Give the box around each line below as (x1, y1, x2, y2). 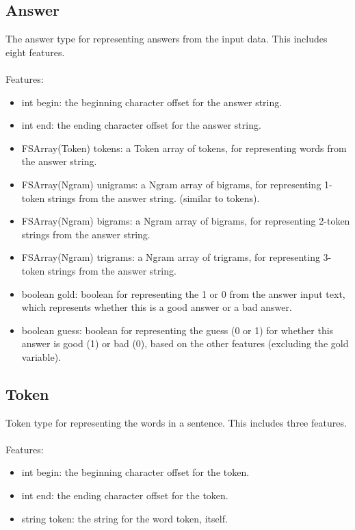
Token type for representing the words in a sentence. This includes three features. (5, 415, 347, 429)
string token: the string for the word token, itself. (21, 511, 228, 525)
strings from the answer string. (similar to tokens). (47, 190, 260, 205)
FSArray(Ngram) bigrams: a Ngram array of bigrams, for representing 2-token (21, 214, 350, 228)
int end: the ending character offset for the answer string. (21, 118, 261, 132)
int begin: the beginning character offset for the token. (21, 465, 250, 479)
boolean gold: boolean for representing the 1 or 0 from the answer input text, (21, 286, 345, 301)
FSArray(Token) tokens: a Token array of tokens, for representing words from (21, 140, 347, 155)
